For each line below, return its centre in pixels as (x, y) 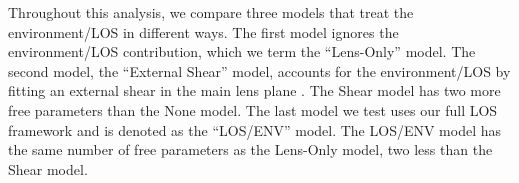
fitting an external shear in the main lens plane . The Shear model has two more (254, 90)
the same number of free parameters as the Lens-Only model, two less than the (250, 149)
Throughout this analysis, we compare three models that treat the (211, 12)
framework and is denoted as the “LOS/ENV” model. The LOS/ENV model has (255, 129)
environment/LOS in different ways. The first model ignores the (203, 31)
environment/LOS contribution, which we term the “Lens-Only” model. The (242, 51)
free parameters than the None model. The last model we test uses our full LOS (253, 109)
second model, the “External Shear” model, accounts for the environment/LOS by (259, 70)
